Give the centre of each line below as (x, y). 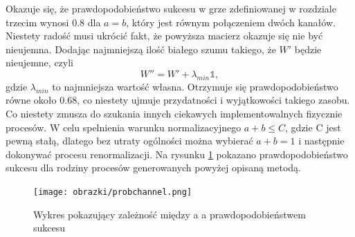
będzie (308, 49)
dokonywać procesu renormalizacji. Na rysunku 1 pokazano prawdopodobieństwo (177, 154)
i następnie (321, 141)
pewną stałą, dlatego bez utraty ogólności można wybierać (129, 141)
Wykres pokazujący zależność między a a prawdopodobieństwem (170, 214)
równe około (31, 100)
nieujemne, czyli (39, 63)
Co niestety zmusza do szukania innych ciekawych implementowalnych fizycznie (174, 113)
